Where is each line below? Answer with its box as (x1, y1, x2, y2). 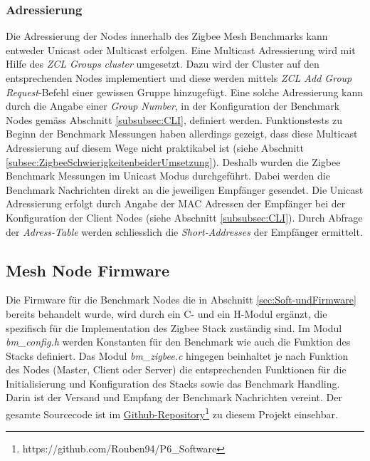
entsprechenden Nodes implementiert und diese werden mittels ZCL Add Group (6, 71, 352, 85)
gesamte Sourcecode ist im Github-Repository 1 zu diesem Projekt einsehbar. (6, 405, 338, 421)
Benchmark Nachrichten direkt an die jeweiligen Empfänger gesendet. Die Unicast (6, 182, 364, 197)
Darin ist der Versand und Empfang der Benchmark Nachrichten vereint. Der (6, 390, 342, 405)
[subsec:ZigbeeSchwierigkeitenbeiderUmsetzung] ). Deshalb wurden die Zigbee (6, 154, 341, 169)
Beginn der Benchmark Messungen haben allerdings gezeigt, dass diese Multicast (6, 126, 358, 141)
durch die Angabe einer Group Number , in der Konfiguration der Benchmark (6, 98, 340, 113)
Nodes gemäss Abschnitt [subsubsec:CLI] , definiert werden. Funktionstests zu (6, 112, 342, 127)
